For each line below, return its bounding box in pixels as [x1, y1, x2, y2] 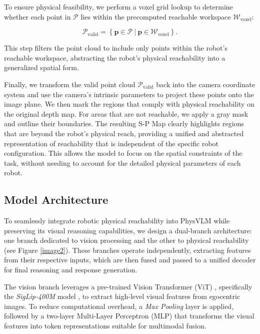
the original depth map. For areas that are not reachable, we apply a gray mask [4, 108, 248, 119]
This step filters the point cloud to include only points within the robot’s [4, 43, 227, 53]
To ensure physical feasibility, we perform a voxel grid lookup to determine [4, 2, 233, 12]
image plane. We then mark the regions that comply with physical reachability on [4, 99, 254, 109]
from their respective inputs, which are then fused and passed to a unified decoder [4, 254, 256, 265]
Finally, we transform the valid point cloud [4, 79, 135, 89]
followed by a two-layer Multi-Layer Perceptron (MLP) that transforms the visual [4, 310, 254, 321]
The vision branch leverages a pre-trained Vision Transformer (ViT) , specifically [4, 281, 252, 291]
